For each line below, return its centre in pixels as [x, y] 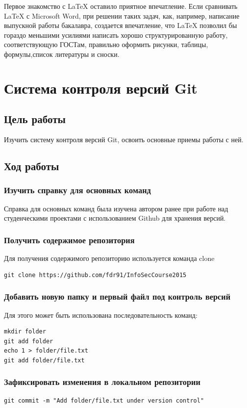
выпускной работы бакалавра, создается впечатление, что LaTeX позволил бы [121, 25]
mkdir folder [25, 332]
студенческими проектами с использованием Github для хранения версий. [115, 218]
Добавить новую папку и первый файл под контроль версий [117, 296]
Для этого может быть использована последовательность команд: [101, 315]
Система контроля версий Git [101, 88]
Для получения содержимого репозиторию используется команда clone [109, 258]
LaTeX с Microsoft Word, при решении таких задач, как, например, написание [122, 15]
